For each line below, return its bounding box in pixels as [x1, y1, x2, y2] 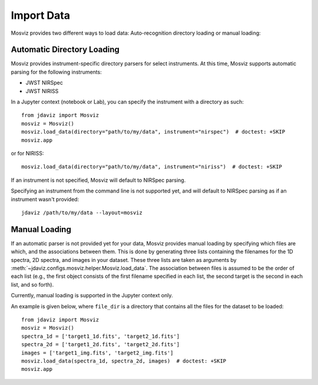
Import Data [11, 9, 71, 22]
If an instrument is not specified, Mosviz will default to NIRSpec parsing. [11, 177, 186, 184]
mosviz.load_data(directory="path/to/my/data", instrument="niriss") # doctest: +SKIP [21, 164, 283, 170]
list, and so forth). [11, 281, 54, 288]
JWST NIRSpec [25, 79, 63, 87]
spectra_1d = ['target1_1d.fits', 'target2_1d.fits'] [21, 333, 180, 340]
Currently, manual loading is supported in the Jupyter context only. [11, 292, 173, 299]
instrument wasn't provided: [11, 195, 79, 203]
